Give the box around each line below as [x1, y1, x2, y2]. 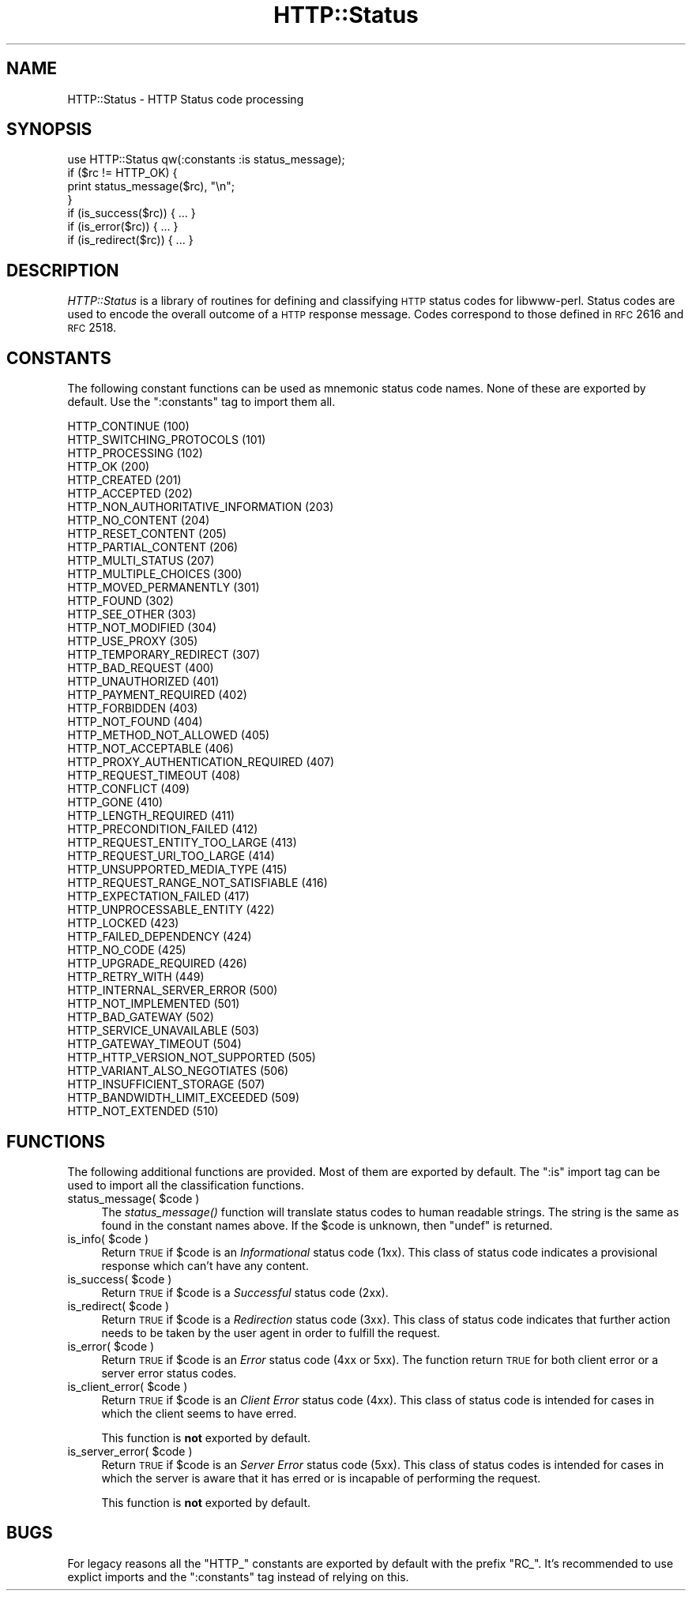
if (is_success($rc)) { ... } [67, 206, 196, 220]
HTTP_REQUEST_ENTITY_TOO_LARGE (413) [67, 836, 297, 850]
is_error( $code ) [67, 1339, 155, 1353]
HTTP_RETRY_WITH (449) [67, 970, 205, 984]
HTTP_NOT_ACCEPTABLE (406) [67, 742, 234, 756]
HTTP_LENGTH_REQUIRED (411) [67, 809, 235, 823]
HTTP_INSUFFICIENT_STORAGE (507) [67, 1077, 265, 1092]
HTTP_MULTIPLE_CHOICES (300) [67, 567, 243, 581]
